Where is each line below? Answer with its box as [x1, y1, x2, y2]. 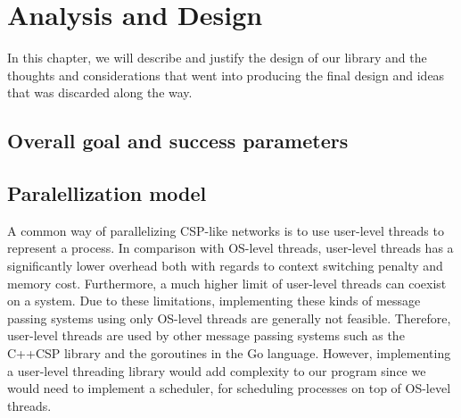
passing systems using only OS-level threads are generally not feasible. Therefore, [7, 308, 451, 327]
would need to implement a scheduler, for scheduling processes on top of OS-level [7, 379, 451, 397]
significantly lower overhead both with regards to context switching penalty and [7, 256, 443, 275]
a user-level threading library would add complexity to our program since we [7, 361, 426, 380]
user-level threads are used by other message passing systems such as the [7, 326, 405, 345]
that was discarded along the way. [7, 83, 193, 102]
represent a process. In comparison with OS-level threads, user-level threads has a [7, 238, 454, 257]
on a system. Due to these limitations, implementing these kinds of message [7, 291, 421, 310]
